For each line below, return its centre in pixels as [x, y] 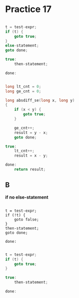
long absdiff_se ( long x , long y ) [40, 100]
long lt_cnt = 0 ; [23, 86]
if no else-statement [27, 197]
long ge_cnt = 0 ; [23, 91]
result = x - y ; [31, 156]
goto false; [26, 219]
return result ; [30, 170]
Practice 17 [28, 9]
